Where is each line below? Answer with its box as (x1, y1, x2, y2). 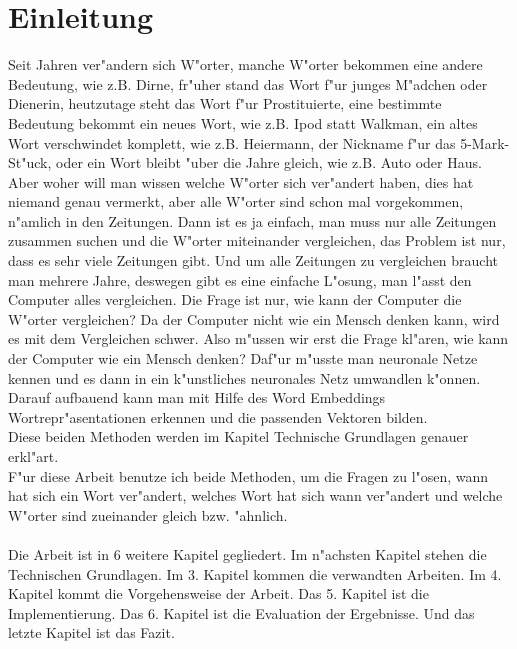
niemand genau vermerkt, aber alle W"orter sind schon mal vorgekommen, (8, 191, 464, 212)
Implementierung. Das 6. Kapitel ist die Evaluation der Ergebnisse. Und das (8, 602, 475, 623)
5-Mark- (460, 132, 510, 153)
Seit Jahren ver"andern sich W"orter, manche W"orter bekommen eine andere (8, 54, 483, 75)
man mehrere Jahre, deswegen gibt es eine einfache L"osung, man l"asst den (8, 269, 472, 290)
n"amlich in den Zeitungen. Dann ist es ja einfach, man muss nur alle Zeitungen (8, 210, 497, 231)
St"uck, (8, 152, 52, 173)
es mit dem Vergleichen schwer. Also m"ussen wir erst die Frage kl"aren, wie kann (8, 328, 509, 349)
